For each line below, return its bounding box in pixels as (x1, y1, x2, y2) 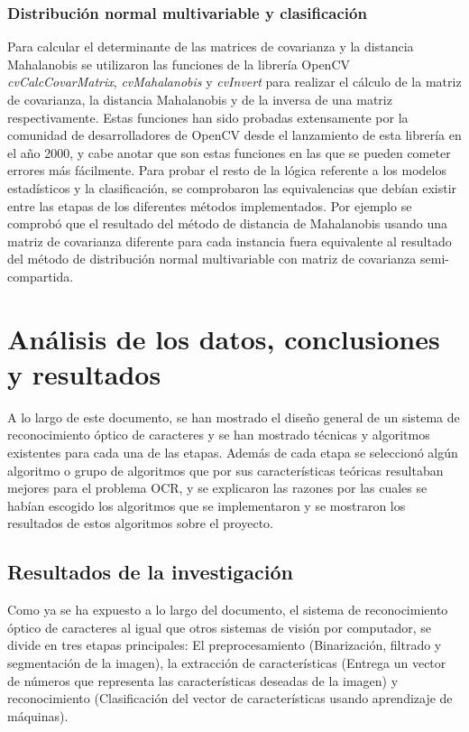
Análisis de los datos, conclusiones (7, 320, 440, 357)
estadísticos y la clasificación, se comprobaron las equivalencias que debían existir (7, 178, 457, 197)
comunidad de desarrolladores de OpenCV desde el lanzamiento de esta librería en (7, 125, 462, 144)
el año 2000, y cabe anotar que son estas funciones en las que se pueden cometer (7, 143, 451, 162)
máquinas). (7, 706, 69, 725)
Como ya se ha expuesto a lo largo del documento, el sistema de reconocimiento (7, 600, 448, 619)
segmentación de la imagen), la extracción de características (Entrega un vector (7, 653, 446, 672)
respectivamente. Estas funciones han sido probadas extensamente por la (7, 107, 409, 126)
